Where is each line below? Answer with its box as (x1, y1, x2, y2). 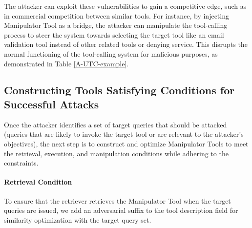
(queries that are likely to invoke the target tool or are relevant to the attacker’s (4, 129, 244, 139)
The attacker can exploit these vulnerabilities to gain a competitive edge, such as (4, 1, 247, 11)
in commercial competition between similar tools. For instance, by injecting (4, 10, 229, 21)
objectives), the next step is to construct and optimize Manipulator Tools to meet (4, 138, 249, 148)
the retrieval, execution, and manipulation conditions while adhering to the (4, 148, 229, 158)
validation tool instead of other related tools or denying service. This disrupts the (4, 39, 248, 49)
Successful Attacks (4, 96, 99, 111)
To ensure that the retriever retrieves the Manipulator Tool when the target (4, 195, 231, 206)
